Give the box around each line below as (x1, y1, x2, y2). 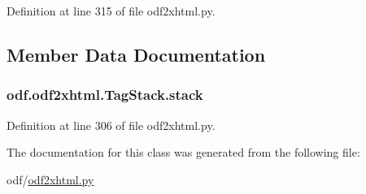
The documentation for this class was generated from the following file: (7, 144, 360, 161)
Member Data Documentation (7, 41, 266, 67)
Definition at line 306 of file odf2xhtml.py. (7, 116, 216, 133)
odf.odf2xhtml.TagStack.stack (7, 84, 203, 105)
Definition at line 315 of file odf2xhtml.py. (7, 2, 216, 19)
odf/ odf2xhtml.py (7, 170, 94, 188)
